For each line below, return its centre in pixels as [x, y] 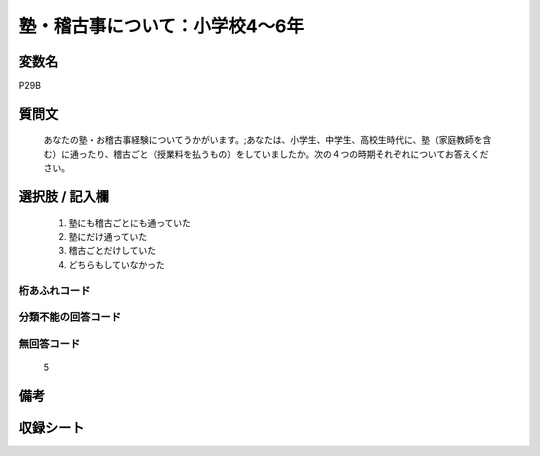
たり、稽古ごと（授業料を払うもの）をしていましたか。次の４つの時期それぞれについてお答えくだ [287, 154]
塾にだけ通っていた [108, 237]
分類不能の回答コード [70, 317]
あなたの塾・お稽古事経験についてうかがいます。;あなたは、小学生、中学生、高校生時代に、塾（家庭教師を [263, 140]
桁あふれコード [54, 290]
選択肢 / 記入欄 [64, 196]
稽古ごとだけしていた [112, 251]
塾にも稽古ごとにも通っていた [130, 222]
